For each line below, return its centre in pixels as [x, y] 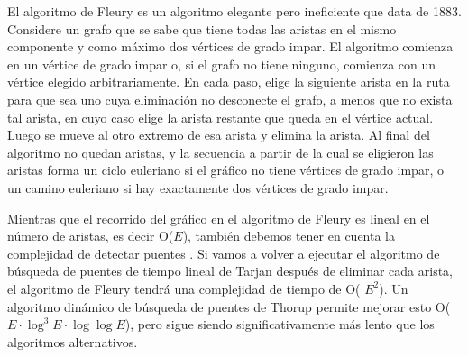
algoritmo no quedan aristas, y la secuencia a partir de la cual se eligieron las [220, 152]
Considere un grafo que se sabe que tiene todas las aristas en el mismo [202, 28]
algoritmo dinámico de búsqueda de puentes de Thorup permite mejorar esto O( [229, 306]
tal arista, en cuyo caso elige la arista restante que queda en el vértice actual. [220, 117]
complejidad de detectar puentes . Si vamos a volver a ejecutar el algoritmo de [224, 253]
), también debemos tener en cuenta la [289, 236]
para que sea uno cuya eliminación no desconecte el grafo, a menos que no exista [230, 99]
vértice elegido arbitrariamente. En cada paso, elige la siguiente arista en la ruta [229, 82]
